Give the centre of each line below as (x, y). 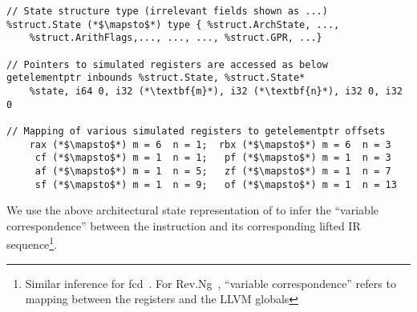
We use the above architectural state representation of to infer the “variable (193, 210)
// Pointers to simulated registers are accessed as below (167, 64)
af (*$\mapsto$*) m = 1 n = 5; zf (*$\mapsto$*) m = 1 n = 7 (213, 171)
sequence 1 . (32, 243)
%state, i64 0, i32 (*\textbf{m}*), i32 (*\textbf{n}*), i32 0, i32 (216, 91)
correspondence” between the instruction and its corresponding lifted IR (184, 225)
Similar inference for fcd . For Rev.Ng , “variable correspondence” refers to (211, 283)
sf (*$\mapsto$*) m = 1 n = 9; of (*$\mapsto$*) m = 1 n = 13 (216, 184)
